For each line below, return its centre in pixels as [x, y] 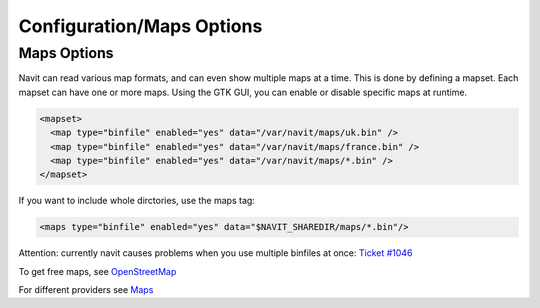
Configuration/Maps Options [140, 26]
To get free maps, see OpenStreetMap [97, 271]
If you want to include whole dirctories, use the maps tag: [136, 201]
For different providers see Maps [86, 290]
